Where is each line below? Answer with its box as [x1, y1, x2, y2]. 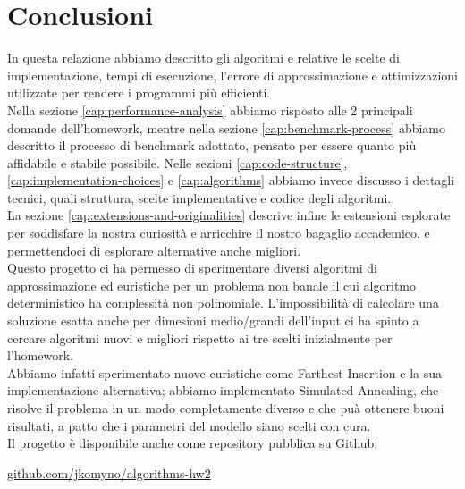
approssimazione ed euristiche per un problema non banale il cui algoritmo [7, 275, 417, 294]
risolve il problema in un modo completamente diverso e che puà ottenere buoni [7, 399, 444, 417]
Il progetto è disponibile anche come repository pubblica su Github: [7, 434, 378, 452]
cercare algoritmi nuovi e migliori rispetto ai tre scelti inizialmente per [7, 328, 393, 347]
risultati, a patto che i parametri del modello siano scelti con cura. [7, 416, 371, 434]
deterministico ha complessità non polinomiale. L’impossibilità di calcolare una [7, 293, 439, 312]
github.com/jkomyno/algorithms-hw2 [7, 463, 211, 482]
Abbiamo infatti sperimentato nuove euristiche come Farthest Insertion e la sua [7, 363, 443, 382]
